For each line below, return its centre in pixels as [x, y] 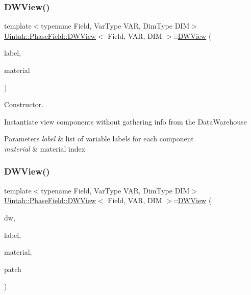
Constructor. [24, 104]
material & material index [45, 148]
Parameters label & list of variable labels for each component [99, 139]
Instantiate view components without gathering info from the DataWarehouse [125, 121]
